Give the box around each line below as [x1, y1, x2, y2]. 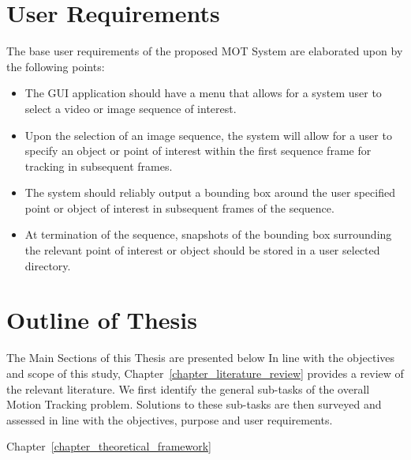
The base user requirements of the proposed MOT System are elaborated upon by [6, 43, 403, 59]
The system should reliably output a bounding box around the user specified [24, 184, 395, 201]
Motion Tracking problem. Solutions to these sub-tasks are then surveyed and [6, 396, 382, 413]
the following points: [6, 58, 105, 74]
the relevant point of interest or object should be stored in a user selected [24, 242, 380, 258]
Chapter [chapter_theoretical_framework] [6, 438, 211, 454]
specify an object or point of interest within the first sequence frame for [24, 142, 372, 159]
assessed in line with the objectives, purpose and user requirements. [6, 411, 333, 428]
